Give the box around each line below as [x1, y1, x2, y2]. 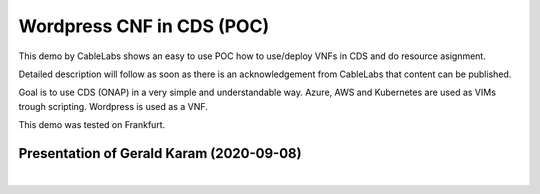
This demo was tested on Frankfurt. [18, 119, 166, 131]
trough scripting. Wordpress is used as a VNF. [18, 100, 209, 112]
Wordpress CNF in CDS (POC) [18, 15, 270, 37]
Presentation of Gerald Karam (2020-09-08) [18, 145, 302, 162]
